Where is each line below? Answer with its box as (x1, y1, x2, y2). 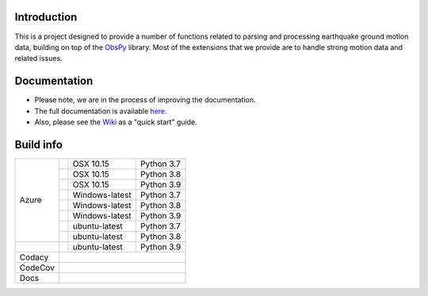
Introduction (14, 10, 78, 24)
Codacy (19, 252, 49, 263)
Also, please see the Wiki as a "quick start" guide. (34, 117, 197, 127)
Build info (14, 138, 63, 151)
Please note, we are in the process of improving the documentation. (34, 95, 256, 104)
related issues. (14, 54, 63, 63)
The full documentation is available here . (34, 106, 168, 116)
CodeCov (19, 262, 55, 273)
